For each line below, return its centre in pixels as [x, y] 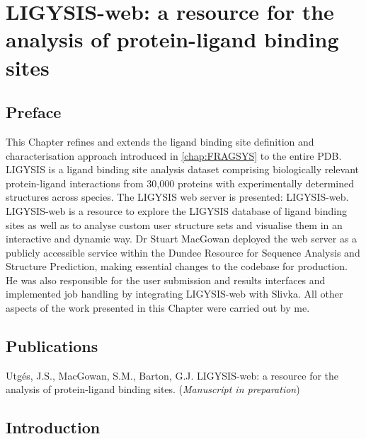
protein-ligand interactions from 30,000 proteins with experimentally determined [180, 183]
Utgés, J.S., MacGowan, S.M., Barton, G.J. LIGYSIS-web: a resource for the [172, 375]
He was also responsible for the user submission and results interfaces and [166, 280]
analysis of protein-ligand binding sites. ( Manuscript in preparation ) [153, 389]
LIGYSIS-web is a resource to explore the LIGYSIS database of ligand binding [177, 210]
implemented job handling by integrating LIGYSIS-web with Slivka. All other [175, 294]
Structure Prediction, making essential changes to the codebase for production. [177, 266]
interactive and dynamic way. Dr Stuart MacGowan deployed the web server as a [182, 239]
